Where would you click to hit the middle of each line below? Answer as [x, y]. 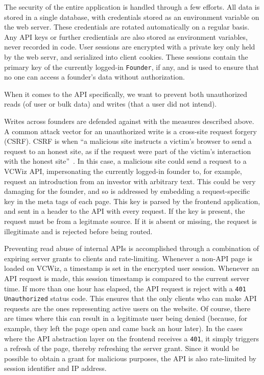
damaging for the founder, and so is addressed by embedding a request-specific [127, 191]
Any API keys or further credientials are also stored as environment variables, [126, 36]
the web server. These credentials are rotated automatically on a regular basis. [127, 27]
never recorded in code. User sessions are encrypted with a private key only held [130, 47]
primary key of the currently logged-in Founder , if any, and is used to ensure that [131, 67]
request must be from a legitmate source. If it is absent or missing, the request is [130, 221]
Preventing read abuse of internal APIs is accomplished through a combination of [132, 248]
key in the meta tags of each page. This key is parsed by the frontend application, [132, 201]
